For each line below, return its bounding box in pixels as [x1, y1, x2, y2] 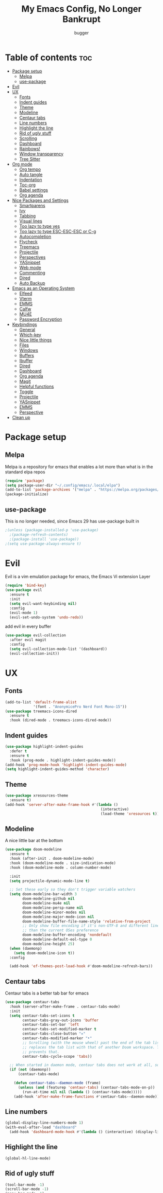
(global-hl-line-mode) [5, 1156, 51, 1161]
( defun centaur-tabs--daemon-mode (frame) [14, 1081, 101, 1085]
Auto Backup [19, 280, 45, 286]
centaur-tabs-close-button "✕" [22, 1031, 86, 1036]
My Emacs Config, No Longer [21, 3, 142, 15]
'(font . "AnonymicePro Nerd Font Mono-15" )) [33, 704, 127, 709]
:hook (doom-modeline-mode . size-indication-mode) [9, 860, 116, 866]
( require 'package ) [5, 478, 45, 483]
